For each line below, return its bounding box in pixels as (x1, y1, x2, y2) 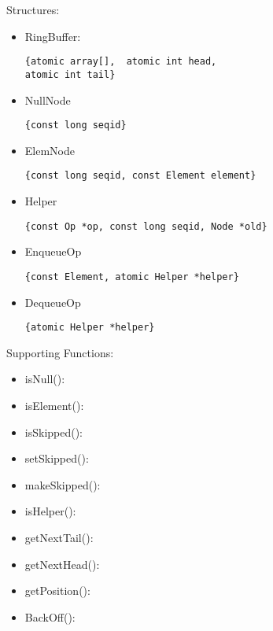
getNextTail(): (24, 529, 94, 545)
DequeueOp (24, 293, 81, 310)
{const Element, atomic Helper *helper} (24, 271, 239, 282)
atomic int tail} (24, 68, 116, 80)
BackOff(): (24, 608, 76, 625)
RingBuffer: (24, 28, 81, 44)
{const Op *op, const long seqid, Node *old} (24, 220, 267, 232)
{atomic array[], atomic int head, (24, 56, 217, 68)
